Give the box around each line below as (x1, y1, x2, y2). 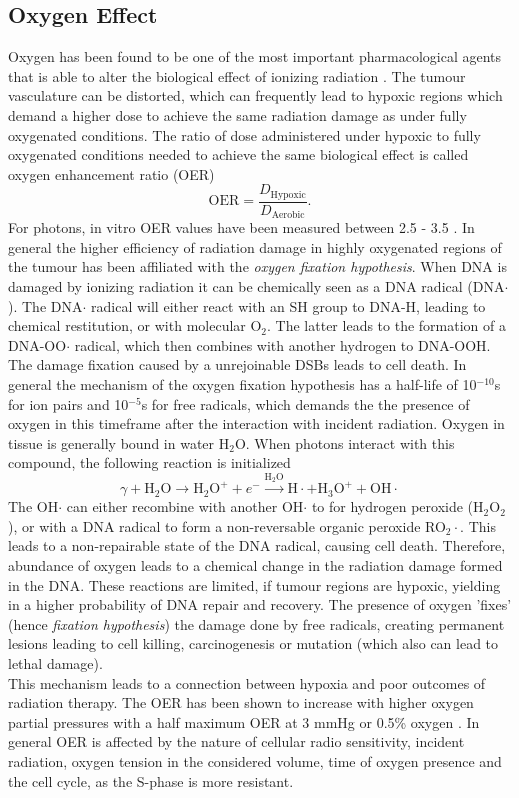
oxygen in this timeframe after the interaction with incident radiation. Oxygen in (8, 413, 505, 434)
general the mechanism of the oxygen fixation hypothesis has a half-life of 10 (8, 374, 477, 395)
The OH (8, 496, 59, 517)
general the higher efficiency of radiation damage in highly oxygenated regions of (8, 236, 502, 257)
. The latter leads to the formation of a (267, 315, 506, 336)
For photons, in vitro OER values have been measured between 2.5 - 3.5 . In (8, 217, 475, 238)
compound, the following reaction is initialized (8, 452, 291, 473)
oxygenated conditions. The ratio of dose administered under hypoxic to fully (8, 124, 481, 145)
